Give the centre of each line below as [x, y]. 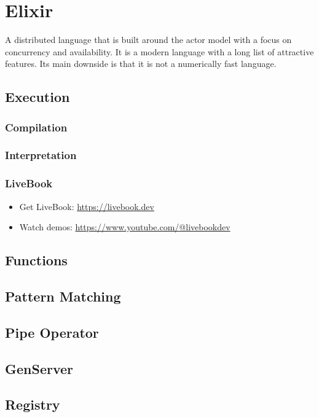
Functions [36, 260]
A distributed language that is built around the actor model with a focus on [148, 40]
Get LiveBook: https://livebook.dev [87, 206]
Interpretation [41, 155]
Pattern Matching [63, 296]
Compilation [36, 127]
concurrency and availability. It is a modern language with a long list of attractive [159, 51]
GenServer [39, 368]
